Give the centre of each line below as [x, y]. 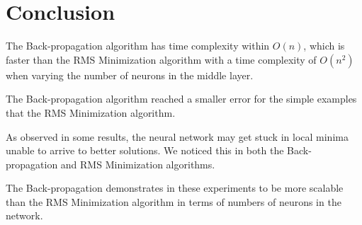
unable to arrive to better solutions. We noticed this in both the [145, 150]
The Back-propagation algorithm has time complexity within [138, 46]
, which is [324, 46]
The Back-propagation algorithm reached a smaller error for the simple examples [181, 99]
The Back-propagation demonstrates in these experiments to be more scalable [175, 188]
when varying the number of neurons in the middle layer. [130, 75]
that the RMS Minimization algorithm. [91, 112]
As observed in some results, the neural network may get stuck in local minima [177, 136]
